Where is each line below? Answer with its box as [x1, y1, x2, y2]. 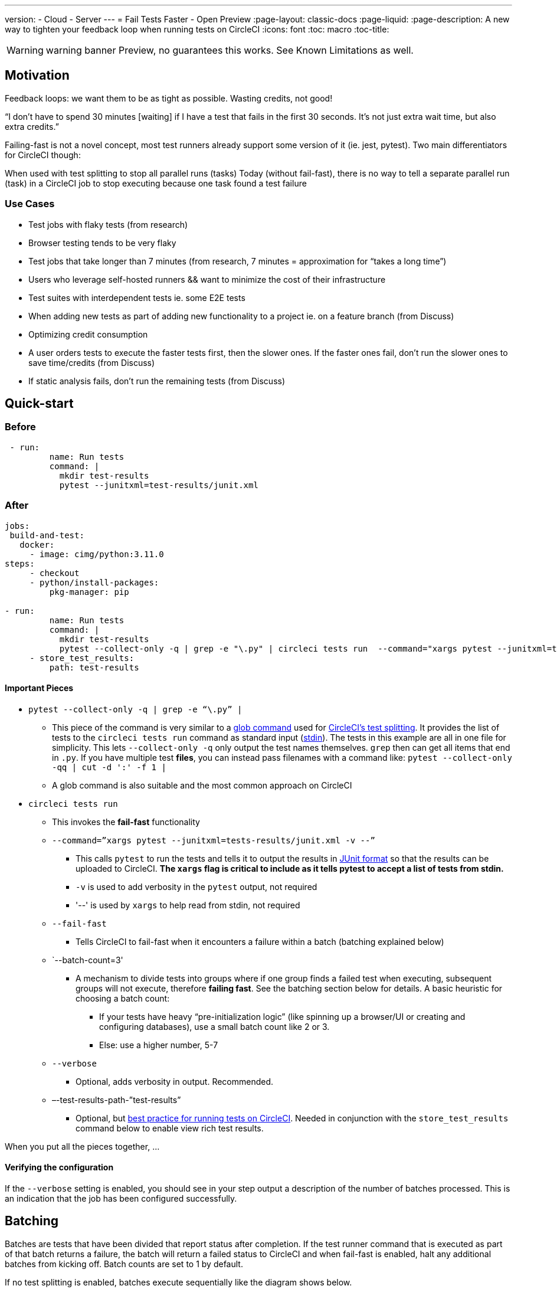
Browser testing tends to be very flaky [28, 237, 176, 248]
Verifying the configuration [5, 1162, 114, 1173]
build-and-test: [9, 530, 84, 540]
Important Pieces [5, 683, 74, 693]
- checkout [30, 568, 80, 578]
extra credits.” [5, 121, 59, 132]
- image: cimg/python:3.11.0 [30, 549, 164, 559]
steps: [5, 558, 35, 568]
